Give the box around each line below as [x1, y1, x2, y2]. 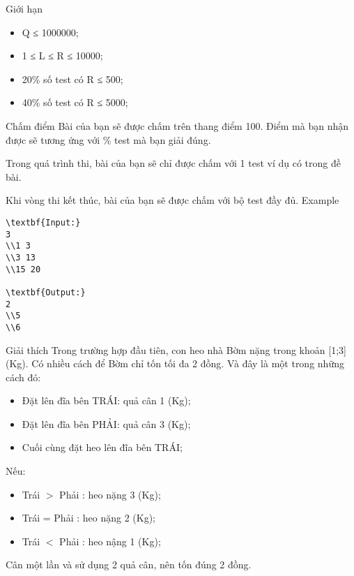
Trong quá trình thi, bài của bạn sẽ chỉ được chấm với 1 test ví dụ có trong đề [6, 156, 341, 170]
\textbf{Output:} [6, 287, 86, 297]
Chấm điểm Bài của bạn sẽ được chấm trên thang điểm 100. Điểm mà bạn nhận [6, 118, 349, 133]
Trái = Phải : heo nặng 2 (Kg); [22, 510, 155, 525]
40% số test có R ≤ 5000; [22, 95, 128, 110]
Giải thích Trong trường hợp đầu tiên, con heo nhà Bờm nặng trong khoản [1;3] [6, 342, 346, 357]
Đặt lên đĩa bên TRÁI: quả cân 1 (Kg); [22, 393, 191, 408]
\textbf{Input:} [6, 217, 81, 228]
